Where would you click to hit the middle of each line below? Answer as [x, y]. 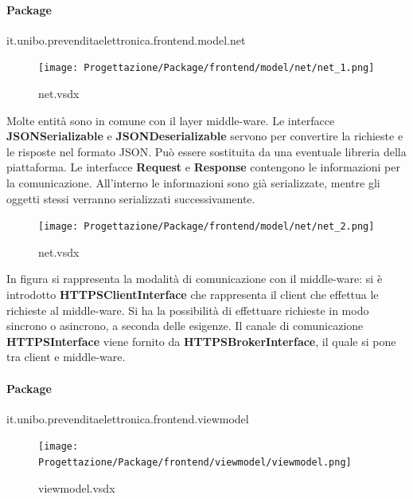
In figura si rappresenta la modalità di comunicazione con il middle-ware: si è [195, 279]
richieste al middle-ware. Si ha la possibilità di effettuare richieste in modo [188, 310]
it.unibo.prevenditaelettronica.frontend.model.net [126, 39]
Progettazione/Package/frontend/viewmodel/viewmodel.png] [195, 463]
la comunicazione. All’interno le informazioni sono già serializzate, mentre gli [193, 183]
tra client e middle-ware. [66, 357]
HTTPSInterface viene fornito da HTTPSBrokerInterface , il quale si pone [201, 341]
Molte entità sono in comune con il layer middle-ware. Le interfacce [171, 120]
